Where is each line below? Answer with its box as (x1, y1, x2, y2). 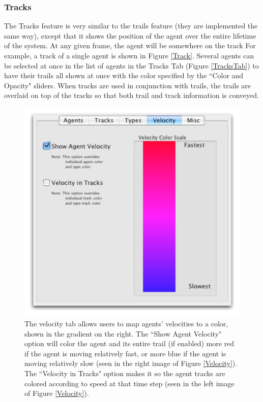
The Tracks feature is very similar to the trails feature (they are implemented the (4, 20, 258, 31)
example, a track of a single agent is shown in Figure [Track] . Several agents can (4, 50, 254, 60)
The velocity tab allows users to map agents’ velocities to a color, (24, 318, 228, 329)
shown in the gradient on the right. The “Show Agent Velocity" (24, 328, 222, 339)
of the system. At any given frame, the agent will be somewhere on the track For (4, 40, 256, 51)
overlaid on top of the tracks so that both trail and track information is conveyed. (4, 90, 259, 100)
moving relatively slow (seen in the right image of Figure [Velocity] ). (24, 358, 238, 368)
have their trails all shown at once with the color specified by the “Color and (4, 70, 244, 81)
